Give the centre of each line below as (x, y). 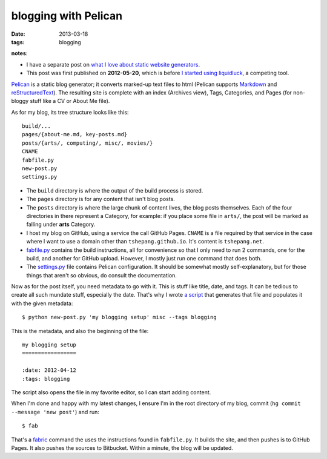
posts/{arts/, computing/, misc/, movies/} (88, 143)
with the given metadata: (42, 303)
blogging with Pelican (67, 16)
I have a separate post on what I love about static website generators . (113, 64)
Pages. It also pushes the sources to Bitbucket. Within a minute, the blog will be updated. (122, 447)
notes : (19, 53)
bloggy (20, 101)
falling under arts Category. (61, 225)
